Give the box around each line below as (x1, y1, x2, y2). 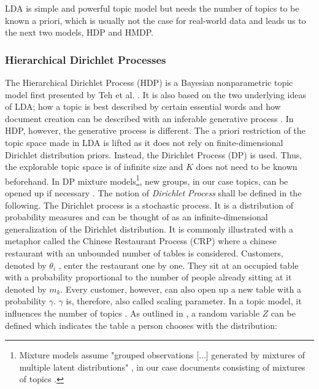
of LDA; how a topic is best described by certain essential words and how (5, 100, 281, 113)
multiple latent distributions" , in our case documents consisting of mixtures (19, 360, 306, 373)
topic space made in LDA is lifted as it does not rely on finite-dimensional (5, 136, 283, 148)
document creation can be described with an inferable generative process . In (5, 112, 294, 125)
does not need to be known (196, 160, 298, 173)
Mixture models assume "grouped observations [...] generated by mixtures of (19, 349, 305, 361)
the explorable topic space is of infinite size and (5, 160, 183, 173)
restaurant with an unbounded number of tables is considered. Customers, (5, 246, 283, 259)
